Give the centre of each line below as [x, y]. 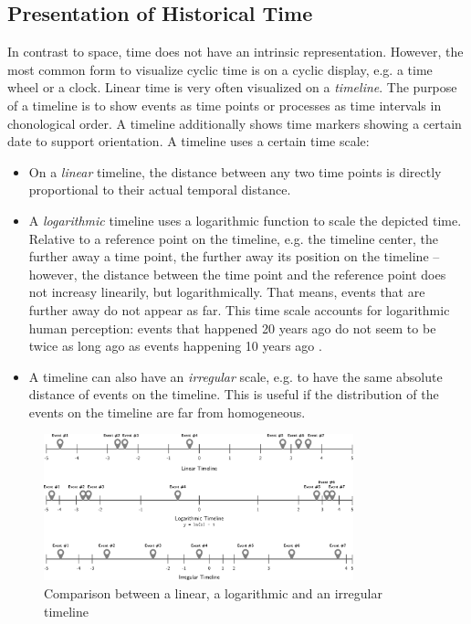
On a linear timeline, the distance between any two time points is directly [235, 171]
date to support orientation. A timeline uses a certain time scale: [188, 141]
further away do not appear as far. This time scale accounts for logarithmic [239, 309]
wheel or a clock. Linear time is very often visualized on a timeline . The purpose [232, 87]
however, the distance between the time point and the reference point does [237, 274]
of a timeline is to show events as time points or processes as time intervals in [225, 105]
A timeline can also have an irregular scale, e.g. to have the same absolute [235, 376]
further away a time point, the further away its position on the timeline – [234, 256]
